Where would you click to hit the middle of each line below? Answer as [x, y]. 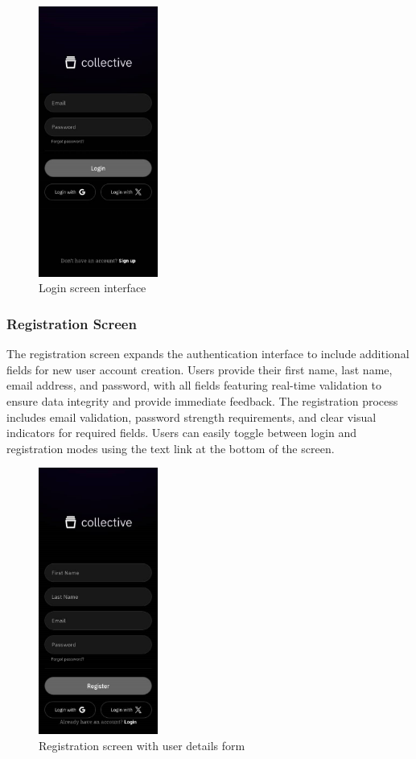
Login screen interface [93, 288]
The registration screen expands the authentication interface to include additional [208, 354]
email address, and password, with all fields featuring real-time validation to [194, 385]
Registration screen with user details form [142, 745]
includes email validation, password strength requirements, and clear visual [192, 417]
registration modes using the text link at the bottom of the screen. [171, 448]
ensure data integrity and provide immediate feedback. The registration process [202, 401]
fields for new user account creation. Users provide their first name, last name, [200, 369]
